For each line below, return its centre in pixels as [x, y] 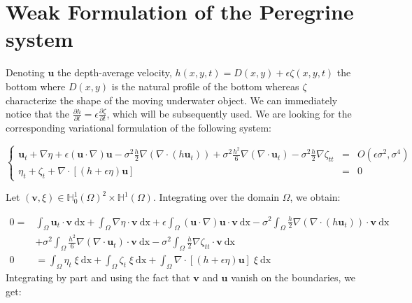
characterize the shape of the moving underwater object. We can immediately [172, 100]
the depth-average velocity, [115, 72]
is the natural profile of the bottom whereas [205, 86]
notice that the [37, 114]
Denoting [25, 72]
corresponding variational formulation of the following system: [138, 128]
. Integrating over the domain [216, 197]
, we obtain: [315, 197]
